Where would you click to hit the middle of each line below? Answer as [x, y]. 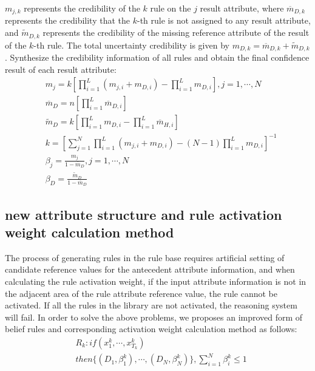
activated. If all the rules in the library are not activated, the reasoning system [151, 305]
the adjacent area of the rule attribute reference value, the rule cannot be [141, 293]
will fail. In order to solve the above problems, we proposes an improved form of [154, 317]
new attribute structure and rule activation [144, 214]
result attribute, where [242, 8]
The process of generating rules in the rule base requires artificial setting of [145, 257]
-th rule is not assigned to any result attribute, [224, 20]
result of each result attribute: [61, 69]
